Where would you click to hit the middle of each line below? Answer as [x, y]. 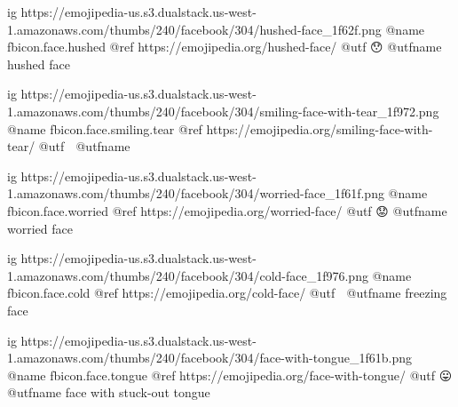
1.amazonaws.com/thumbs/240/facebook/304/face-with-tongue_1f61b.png [209, 358]
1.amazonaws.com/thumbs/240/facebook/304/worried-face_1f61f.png [196, 193]
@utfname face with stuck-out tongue [109, 392]
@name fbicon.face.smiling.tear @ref [105, 128]
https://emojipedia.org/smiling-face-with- [320, 128]
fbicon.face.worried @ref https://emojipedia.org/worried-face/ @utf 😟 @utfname [227, 210]
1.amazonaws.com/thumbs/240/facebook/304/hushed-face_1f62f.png [194, 29]
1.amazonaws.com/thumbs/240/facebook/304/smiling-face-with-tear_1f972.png [223, 111]
